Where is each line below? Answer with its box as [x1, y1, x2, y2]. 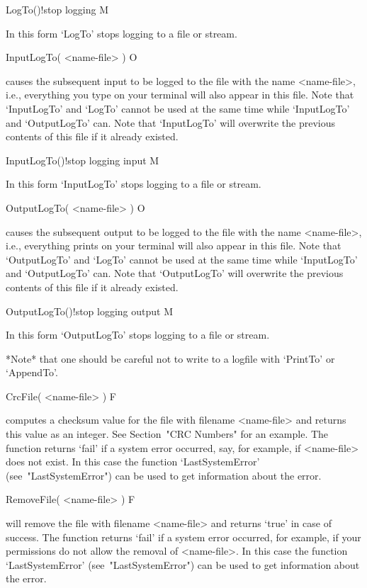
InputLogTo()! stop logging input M [6, 152, 159, 167]
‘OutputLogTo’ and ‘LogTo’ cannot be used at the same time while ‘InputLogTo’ [6, 251, 358, 266]
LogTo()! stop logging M [6, 2, 108, 16]
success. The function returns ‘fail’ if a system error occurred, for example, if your [6, 529, 361, 544]
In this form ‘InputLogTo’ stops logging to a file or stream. [6, 176, 261, 191]
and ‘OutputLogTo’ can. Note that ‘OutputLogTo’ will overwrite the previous [6, 266, 344, 281]
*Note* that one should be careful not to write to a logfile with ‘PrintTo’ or [6, 351, 335, 366]
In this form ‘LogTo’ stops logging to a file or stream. [6, 26, 237, 40]
